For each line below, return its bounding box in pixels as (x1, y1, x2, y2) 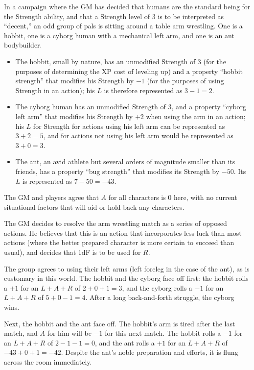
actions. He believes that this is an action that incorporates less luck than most (4, 227, 242, 238)
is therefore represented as (104, 85, 183, 95)
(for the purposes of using (147, 75, 224, 86)
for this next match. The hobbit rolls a (105, 328, 221, 338)
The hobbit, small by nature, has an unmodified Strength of (15, 56, 196, 66)
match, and (4, 328, 38, 338)
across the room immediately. (4, 357, 92, 367)
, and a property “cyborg (171, 101, 247, 112)
